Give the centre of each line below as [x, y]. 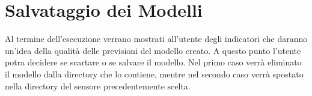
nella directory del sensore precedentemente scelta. [98, 85]
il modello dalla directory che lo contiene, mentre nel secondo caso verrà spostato [154, 73]
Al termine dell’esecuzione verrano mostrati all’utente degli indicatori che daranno [156, 39]
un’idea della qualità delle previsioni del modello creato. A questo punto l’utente [153, 50]
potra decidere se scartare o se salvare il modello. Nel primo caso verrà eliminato [153, 62]
